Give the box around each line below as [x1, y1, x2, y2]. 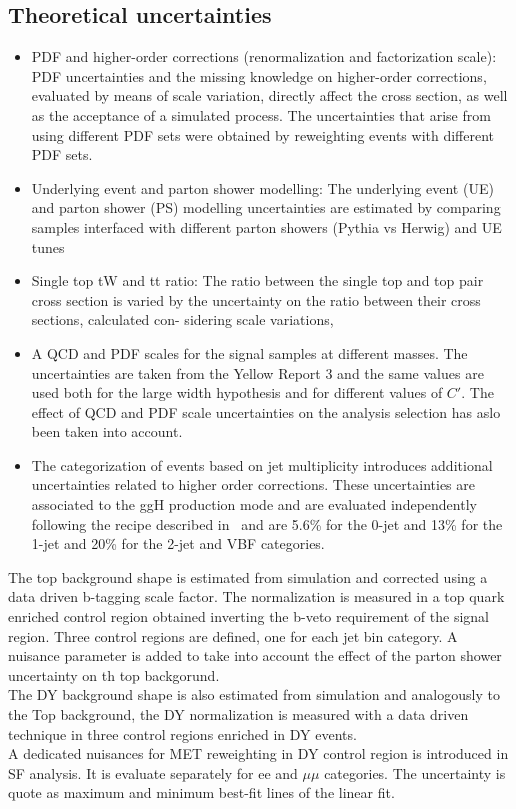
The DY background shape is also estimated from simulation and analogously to [8, 684, 500, 705]
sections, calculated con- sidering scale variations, [31, 309, 334, 330]
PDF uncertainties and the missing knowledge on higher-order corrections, [31, 65, 487, 86]
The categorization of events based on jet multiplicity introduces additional [31, 454, 493, 475]
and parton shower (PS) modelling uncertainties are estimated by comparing [31, 197, 501, 218]
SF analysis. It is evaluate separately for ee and [8, 762, 298, 783]
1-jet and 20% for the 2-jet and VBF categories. [31, 533, 325, 554]
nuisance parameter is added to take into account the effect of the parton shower [8, 645, 502, 666]
